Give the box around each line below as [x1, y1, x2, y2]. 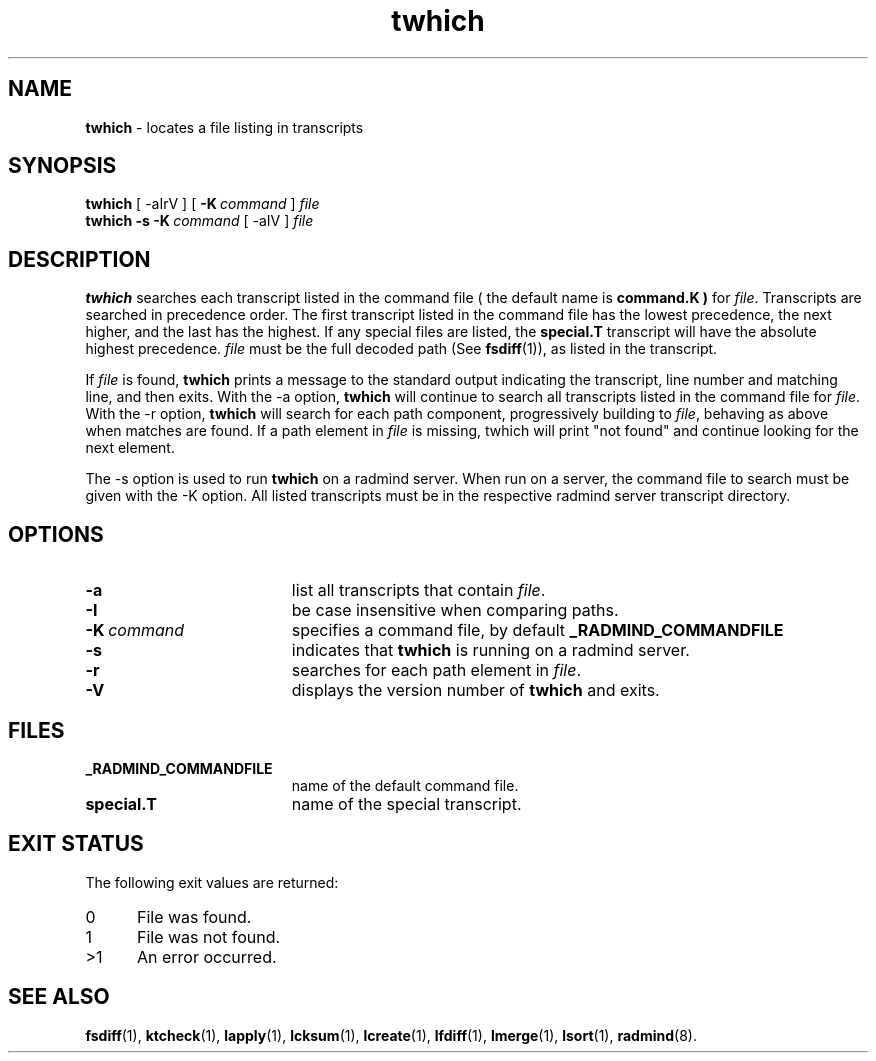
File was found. [136, 906, 252, 927]
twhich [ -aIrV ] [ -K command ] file [85, 195, 320, 213]
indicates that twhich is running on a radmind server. [291, 640, 690, 661]
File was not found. [136, 926, 281, 947]
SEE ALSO [8, 984, 110, 1010]
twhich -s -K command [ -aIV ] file [85, 212, 314, 230]
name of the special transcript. [291, 793, 522, 814]
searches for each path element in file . [291, 660, 582, 681]
